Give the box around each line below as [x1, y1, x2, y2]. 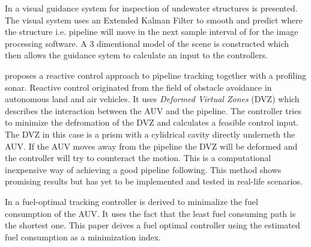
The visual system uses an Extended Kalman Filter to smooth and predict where [5, 13, 303, 26]
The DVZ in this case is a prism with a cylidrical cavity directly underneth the [5, 127, 295, 140]
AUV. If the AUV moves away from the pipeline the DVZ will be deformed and [5, 139, 298, 152]
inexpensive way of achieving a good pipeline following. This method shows [5, 163, 282, 175]
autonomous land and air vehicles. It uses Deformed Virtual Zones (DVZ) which [5, 93, 300, 105]
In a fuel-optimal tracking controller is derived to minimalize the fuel [5, 195, 258, 207]
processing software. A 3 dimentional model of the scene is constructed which [5, 37, 289, 49]
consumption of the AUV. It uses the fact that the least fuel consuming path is [5, 207, 296, 219]
